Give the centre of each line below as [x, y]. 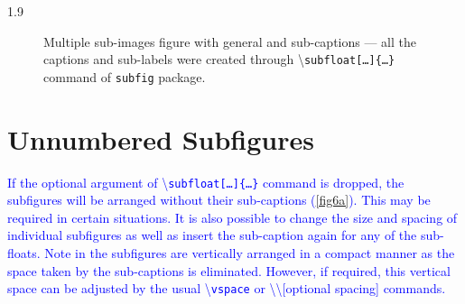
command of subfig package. [125, 76]
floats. [24, 253]
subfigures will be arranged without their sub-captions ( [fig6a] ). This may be [219, 200]
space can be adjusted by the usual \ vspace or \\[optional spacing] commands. [227, 288]
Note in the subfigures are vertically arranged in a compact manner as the [250, 253]
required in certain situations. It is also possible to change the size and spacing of [232, 217]
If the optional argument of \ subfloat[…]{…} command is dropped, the [206, 182]
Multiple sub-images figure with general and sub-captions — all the [230, 41]
